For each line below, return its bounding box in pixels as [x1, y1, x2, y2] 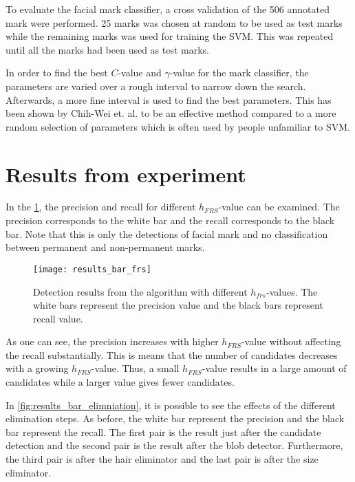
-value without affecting [241, 334, 341, 349]
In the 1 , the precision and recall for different [6, 199, 196, 214]
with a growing [6, 361, 69, 375]
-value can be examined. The [218, 199, 340, 214]
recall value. [33, 311, 83, 325]
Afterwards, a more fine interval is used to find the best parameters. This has [6, 92, 332, 107]
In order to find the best [6, 65, 108, 80]
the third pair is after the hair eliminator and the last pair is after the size [6, 452, 319, 466]
